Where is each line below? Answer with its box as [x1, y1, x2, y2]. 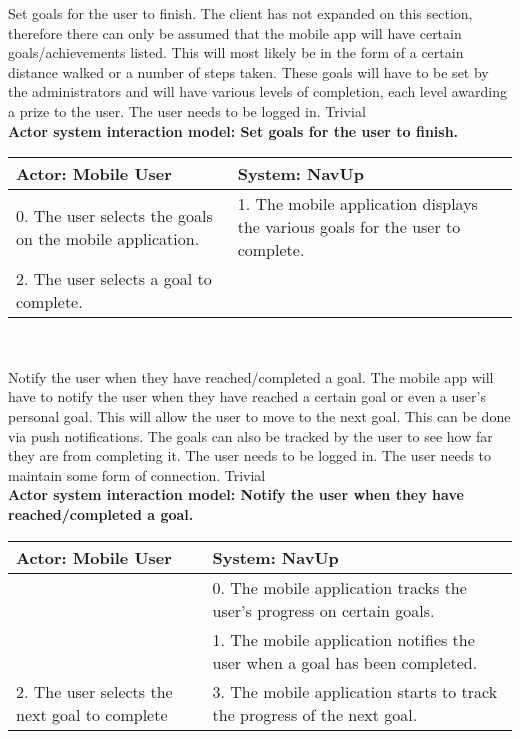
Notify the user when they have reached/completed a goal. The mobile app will [8, 366, 494, 387]
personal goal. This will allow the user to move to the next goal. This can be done [8, 405, 511, 426]
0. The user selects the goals [16, 203, 213, 227]
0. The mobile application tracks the [212, 575, 467, 599]
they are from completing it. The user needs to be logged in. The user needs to [8, 445, 492, 466]
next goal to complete [16, 702, 168, 726]
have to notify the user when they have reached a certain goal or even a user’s [8, 386, 486, 407]
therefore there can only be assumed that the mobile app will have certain [8, 22, 462, 43]
